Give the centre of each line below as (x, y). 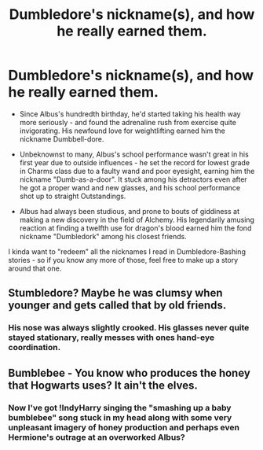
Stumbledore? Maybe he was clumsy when (115, 293)
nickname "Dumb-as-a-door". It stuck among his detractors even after (133, 179)
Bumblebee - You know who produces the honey (130, 373)
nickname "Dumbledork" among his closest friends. (103, 236)
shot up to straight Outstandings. (73, 196)
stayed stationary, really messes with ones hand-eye (111, 337)
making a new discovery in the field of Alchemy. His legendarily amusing (137, 219)
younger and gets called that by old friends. (117, 306)
